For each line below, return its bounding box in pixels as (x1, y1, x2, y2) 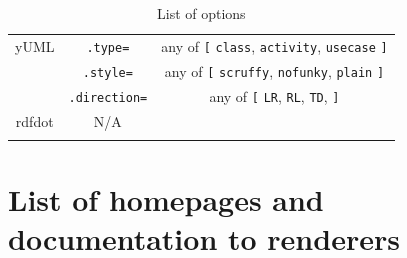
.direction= (68, 90, 148, 105)
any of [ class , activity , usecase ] (161, 35, 388, 56)
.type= (86, 40, 130, 55)
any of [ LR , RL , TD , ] (209, 85, 340, 106)
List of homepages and (8, 179, 324, 220)
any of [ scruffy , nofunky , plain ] (164, 60, 385, 81)
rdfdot (15, 110, 54, 131)
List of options (157, 3, 246, 23)
